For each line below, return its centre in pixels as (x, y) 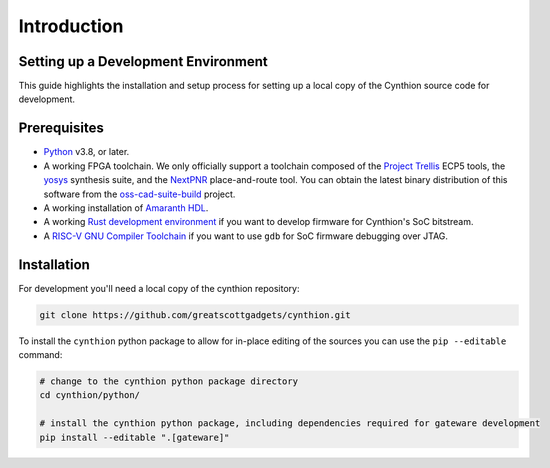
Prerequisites (61, 128)
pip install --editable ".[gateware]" (134, 437)
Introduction (71, 26)
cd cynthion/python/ (89, 395)
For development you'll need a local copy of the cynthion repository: (159, 288)
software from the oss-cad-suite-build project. (139, 194)
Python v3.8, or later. (86, 152)
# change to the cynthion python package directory (169, 381)
